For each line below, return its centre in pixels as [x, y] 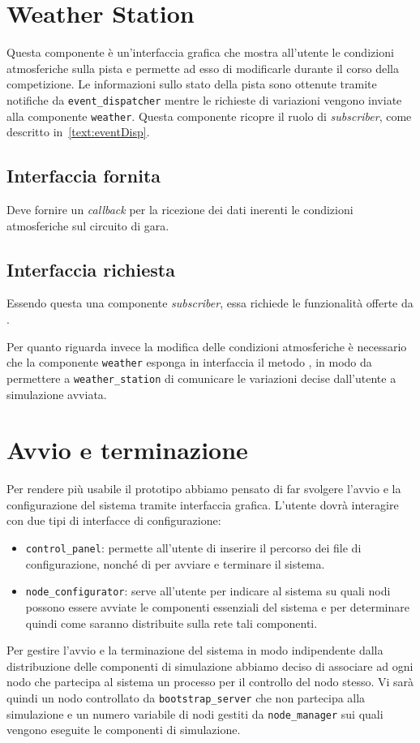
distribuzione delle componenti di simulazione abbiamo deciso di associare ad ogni [210, 666]
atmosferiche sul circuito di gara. [88, 225]
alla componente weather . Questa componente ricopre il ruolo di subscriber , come [209, 116]
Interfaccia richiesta [91, 269]
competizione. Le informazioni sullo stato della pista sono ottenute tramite [192, 84]
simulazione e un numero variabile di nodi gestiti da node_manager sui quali [195, 713]
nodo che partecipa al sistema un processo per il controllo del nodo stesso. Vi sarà [210, 682]
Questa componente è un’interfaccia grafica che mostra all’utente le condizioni [200, 52]
